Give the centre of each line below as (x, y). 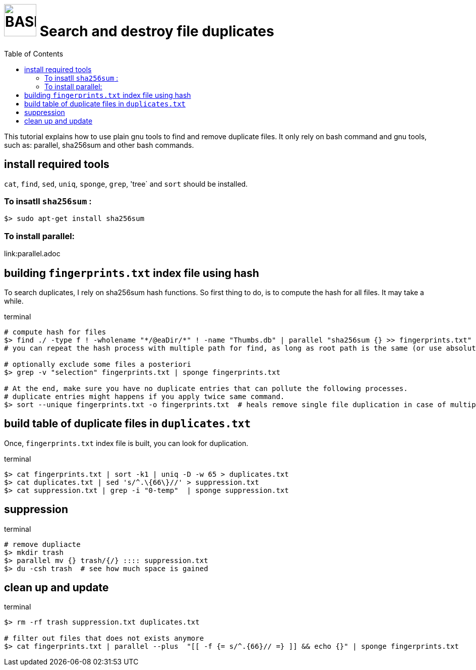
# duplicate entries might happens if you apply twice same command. (144, 396)
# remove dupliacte (42, 544)
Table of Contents (34, 53)
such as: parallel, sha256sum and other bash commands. (99, 145)
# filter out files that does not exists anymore (104, 638)
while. (14, 301)
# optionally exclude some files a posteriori (98, 364)
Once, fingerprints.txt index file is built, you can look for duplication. (126, 443)
